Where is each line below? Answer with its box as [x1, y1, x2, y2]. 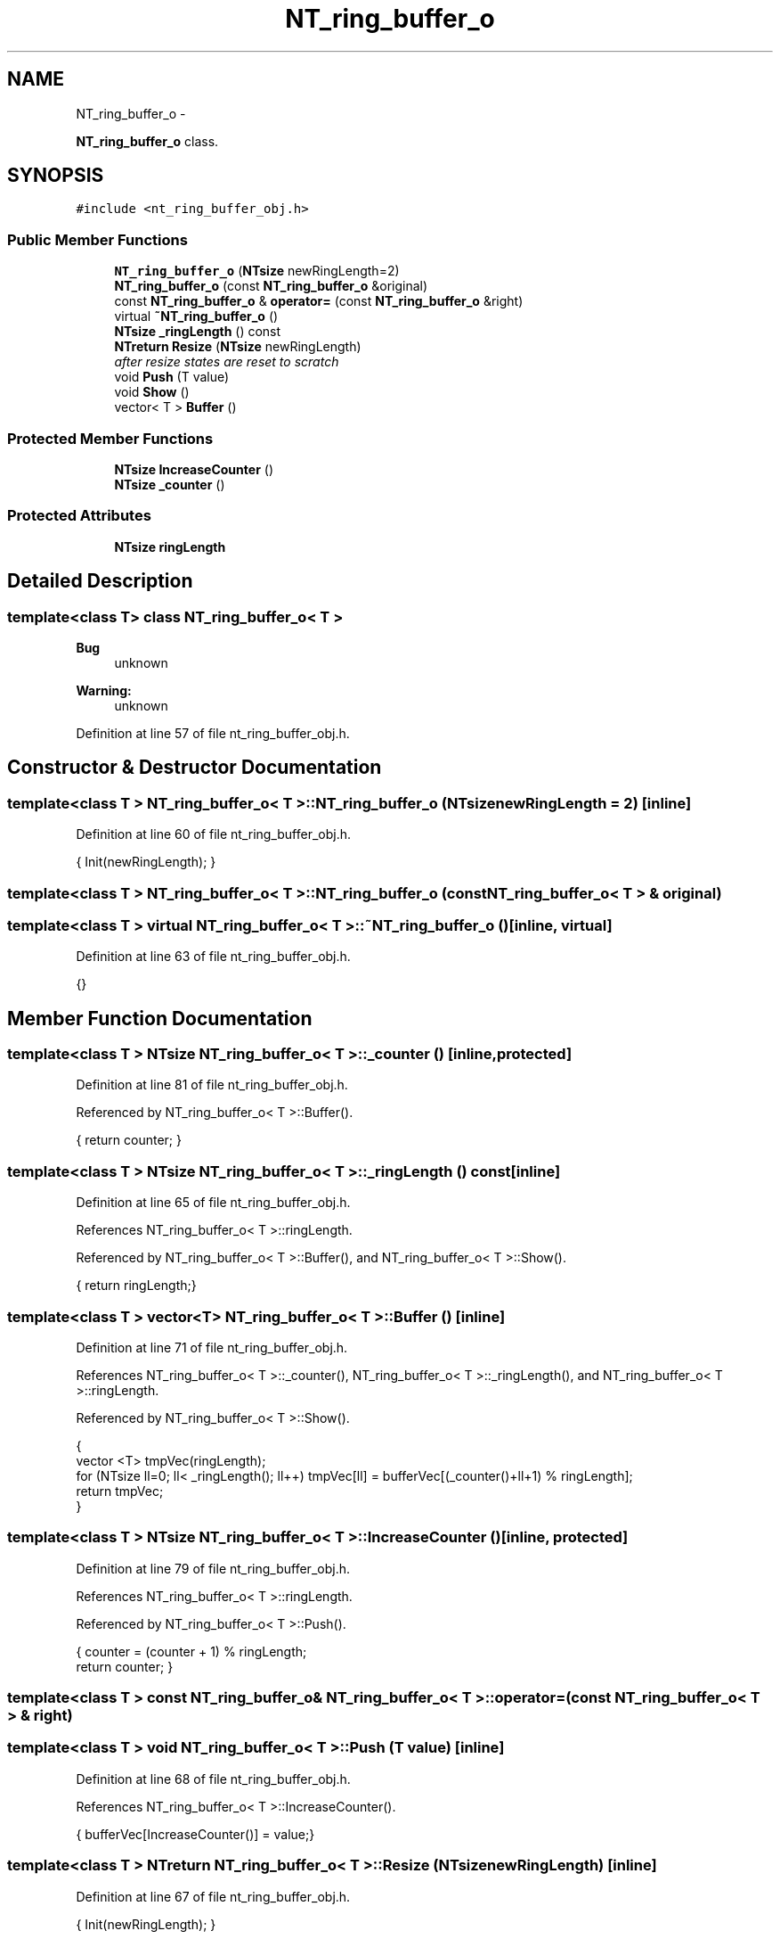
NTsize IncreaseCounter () [114, 461, 273, 477]
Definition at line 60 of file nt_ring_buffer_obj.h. [76, 826, 352, 842]
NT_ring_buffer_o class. [76, 133, 219, 149]
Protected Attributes [7, 506, 151, 525]
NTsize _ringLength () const [114, 324, 281, 340]
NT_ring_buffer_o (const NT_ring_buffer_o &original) [114, 278, 428, 294]
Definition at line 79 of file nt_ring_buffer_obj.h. [76, 1560, 350, 1576]
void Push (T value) [114, 369, 230, 385]
